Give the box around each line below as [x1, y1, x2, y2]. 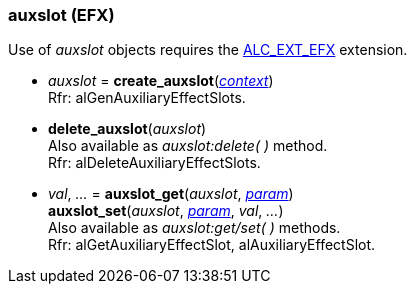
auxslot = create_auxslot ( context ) [48, 72, 274, 90]
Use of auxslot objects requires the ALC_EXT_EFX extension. [8, 41, 408, 59]
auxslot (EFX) [8, 5, 115, 25]
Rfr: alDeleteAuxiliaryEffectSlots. [48, 154, 261, 172]
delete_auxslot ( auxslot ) [48, 120, 207, 138]
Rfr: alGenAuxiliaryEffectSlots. [48, 89, 246, 107]
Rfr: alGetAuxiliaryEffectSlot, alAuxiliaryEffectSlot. [48, 236, 376, 254]
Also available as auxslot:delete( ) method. [48, 137, 328, 155]
